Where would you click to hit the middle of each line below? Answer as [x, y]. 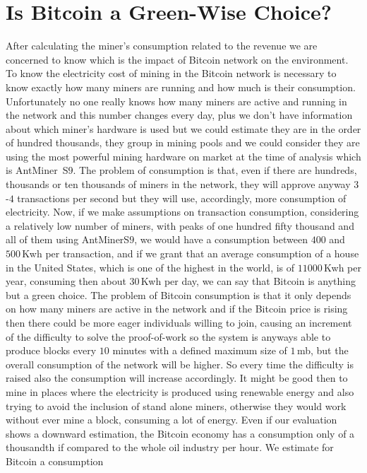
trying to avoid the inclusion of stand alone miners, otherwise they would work [176, 405]
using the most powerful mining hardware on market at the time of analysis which [183, 156]
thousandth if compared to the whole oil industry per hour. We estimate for [170, 447]
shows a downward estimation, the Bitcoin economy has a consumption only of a [180, 433]
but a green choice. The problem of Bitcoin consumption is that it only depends [179, 294]
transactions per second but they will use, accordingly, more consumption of [182, 198]
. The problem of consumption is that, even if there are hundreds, [215, 170]
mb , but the [323, 350]
